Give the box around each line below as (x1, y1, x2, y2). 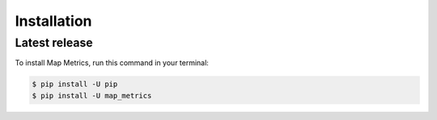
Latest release (15, 35, 93, 50)
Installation (15, 12, 92, 30)
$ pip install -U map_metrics (32, 91, 152, 100)
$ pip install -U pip (32, 80, 118, 89)
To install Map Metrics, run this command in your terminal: (15, 58, 210, 68)
